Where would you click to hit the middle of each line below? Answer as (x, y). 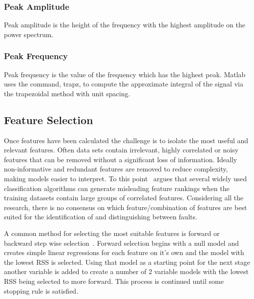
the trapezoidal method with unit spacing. (67, 93)
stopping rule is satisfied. (41, 290)
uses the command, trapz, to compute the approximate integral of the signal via (124, 84)
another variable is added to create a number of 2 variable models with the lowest (126, 271)
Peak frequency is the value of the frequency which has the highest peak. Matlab (125, 74)
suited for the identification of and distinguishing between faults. (101, 217)
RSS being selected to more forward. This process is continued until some (114, 281)
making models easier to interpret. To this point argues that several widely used (126, 178)
